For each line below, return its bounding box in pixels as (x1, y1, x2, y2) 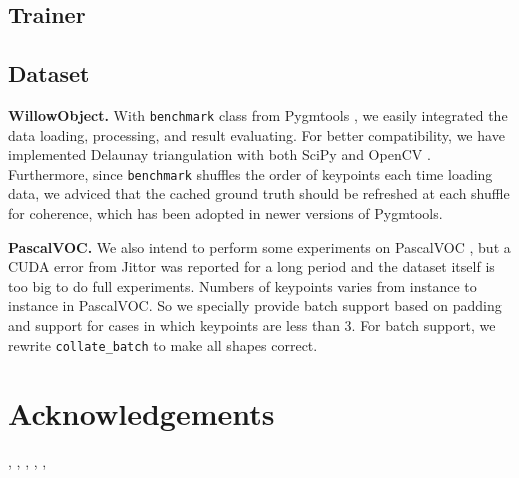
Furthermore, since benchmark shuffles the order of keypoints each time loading (8, 163, 493, 184)
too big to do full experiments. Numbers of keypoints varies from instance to (8, 275, 477, 296)
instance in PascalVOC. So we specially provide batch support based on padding (8, 295, 502, 316)
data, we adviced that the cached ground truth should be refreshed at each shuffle (8, 183, 510, 204)
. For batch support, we (351, 315, 496, 336)
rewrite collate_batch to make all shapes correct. (8, 334, 318, 355)
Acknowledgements (8, 393, 275, 434)
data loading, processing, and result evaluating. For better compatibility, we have (8, 124, 505, 145)
